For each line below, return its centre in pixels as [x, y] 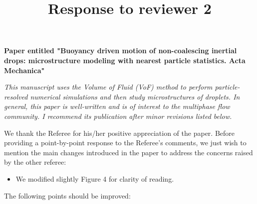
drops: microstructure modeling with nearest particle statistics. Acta [125, 60]
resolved [16, 96]
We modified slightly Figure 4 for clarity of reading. [95, 178]
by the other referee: [35, 162]
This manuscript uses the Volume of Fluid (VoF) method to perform [108, 87]
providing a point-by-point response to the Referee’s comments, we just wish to [125, 143]
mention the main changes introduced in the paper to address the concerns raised [128, 152]
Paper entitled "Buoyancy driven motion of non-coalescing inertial [121, 51]
